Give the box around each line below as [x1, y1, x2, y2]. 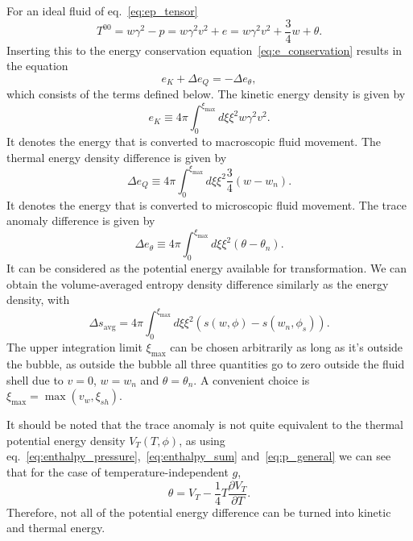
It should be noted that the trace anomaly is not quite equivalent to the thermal [6, 416, 403, 433]
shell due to [6, 371, 64, 388]
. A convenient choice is [193, 371, 310, 388]
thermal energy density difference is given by [6, 148, 227, 165]
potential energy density [6, 431, 126, 448]
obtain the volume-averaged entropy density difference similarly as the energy [6, 275, 389, 292]
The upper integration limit [6, 339, 142, 356]
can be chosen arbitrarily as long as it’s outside [170, 339, 403, 356]
